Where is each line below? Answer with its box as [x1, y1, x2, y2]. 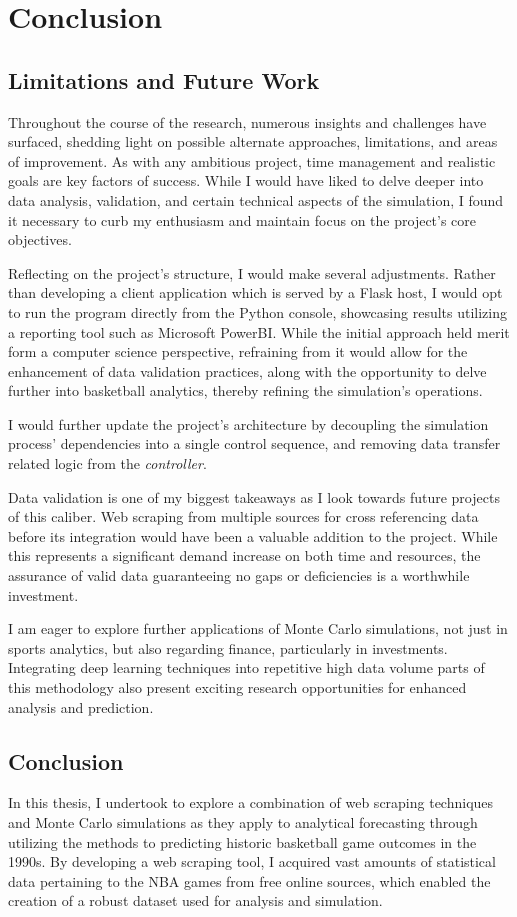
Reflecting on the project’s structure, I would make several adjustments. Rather [8, 262, 496, 283]
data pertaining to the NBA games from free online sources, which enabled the [8, 870, 491, 891]
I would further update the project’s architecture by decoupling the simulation [8, 413, 489, 434]
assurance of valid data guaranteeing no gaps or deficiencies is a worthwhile [8, 565, 470, 586]
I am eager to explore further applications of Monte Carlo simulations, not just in [8, 618, 508, 639]
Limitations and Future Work [8, 64, 320, 95]
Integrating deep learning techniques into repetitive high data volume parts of [8, 657, 485, 678]
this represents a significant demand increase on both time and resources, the [8, 545, 481, 566]
